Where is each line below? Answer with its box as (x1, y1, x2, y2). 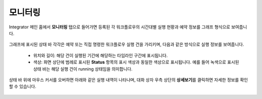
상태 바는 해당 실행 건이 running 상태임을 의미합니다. (33, 66, 133, 72)
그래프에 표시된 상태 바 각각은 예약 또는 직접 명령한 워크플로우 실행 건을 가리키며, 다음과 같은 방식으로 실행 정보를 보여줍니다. (9, 41, 245, 48)
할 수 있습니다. (9, 84, 36, 89)
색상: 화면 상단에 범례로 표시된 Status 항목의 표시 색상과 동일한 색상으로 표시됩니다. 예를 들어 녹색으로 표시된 (33, 59, 240, 65)
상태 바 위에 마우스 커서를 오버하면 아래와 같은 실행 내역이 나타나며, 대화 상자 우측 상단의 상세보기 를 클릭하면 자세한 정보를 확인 (9, 77, 248, 83)
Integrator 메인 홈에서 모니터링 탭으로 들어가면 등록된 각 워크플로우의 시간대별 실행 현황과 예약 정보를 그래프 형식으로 (9, 24, 230, 30)
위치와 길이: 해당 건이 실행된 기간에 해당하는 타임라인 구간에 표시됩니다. (33, 52, 168, 58)
